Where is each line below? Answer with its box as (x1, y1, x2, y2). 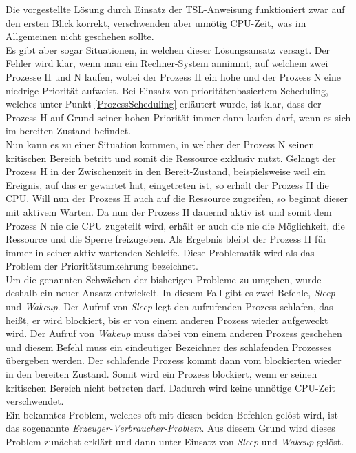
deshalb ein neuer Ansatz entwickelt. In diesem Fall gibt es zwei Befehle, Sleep (6, 285, 335, 300)
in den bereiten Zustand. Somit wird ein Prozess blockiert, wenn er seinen (6, 367, 317, 381)
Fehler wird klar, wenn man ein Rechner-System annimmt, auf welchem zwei (6, 56, 328, 70)
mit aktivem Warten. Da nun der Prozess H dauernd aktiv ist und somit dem (6, 204, 332, 219)
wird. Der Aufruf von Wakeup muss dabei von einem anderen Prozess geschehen (6, 326, 342, 341)
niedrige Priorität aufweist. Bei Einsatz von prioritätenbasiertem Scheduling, (6, 83, 328, 97)
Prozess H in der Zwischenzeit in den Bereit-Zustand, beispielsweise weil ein (6, 164, 326, 179)
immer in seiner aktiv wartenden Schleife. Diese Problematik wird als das (6, 245, 315, 259)
